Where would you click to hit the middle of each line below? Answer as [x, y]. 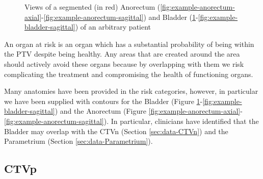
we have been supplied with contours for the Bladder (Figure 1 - [103, 101]
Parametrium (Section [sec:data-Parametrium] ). [78, 141]
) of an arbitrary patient [113, 27]
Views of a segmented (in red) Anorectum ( [93, 7]
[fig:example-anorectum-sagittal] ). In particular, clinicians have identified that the [131, 121]
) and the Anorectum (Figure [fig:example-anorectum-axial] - [149, 111]
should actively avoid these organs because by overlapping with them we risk [124, 63]
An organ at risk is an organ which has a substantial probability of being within [129, 44]
